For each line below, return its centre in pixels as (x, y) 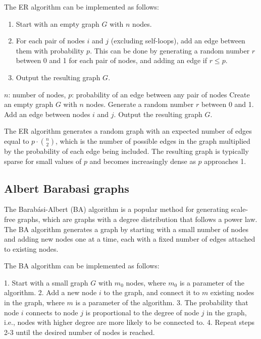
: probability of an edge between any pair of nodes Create (161, 94)
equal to (17, 140)
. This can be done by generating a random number (170, 50)
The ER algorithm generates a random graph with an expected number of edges (128, 131)
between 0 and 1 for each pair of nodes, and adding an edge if (111, 60)
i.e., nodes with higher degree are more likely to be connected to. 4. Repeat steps (129, 322)
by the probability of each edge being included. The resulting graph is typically (126, 151)
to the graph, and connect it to (152, 292)
